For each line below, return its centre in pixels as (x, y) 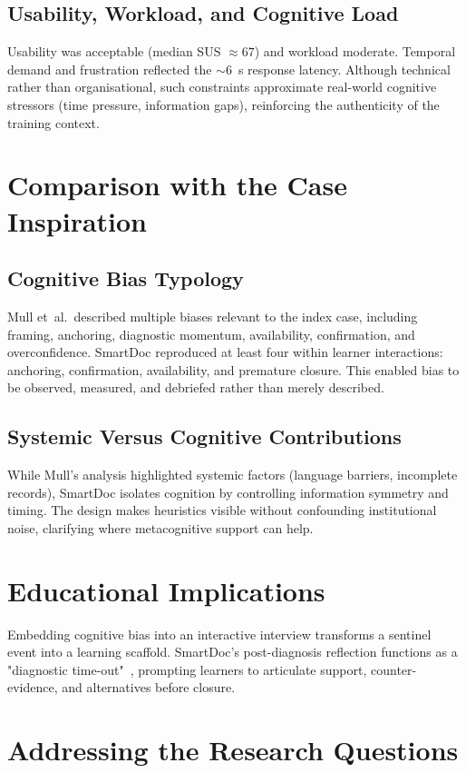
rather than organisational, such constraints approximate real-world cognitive (222, 87)
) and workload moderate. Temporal (355, 51)
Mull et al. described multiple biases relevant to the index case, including (213, 316)
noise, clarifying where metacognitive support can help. (160, 527)
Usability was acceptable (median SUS (114, 51)
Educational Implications (166, 590)
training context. (53, 122)
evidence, (33, 687)
